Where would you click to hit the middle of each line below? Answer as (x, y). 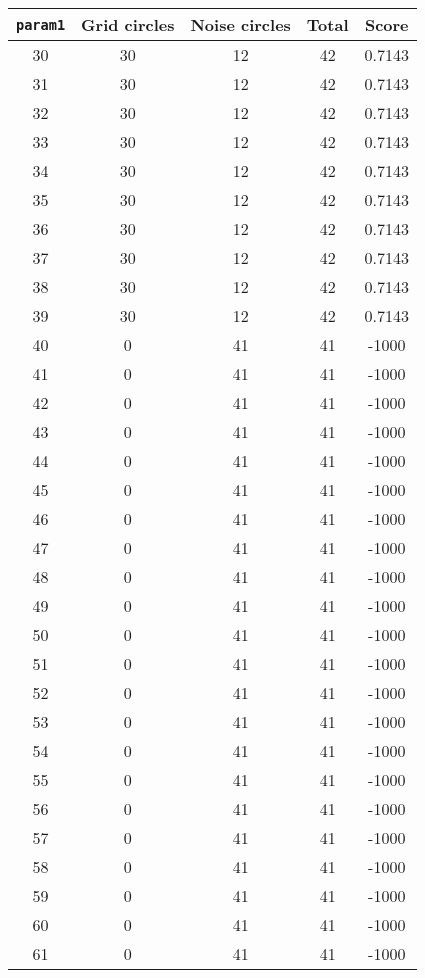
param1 (41, 24)
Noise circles (240, 24)
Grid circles (128, 24)
